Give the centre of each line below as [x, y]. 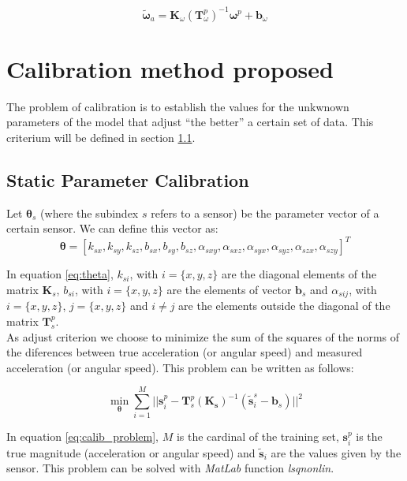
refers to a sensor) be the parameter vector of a [265, 213]
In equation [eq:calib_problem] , [82, 436]
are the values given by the [336, 452]
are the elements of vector [229, 289]
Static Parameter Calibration [128, 179]
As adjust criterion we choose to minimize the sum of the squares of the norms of [203, 336]
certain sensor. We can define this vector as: [112, 228]
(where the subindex [90, 213]
